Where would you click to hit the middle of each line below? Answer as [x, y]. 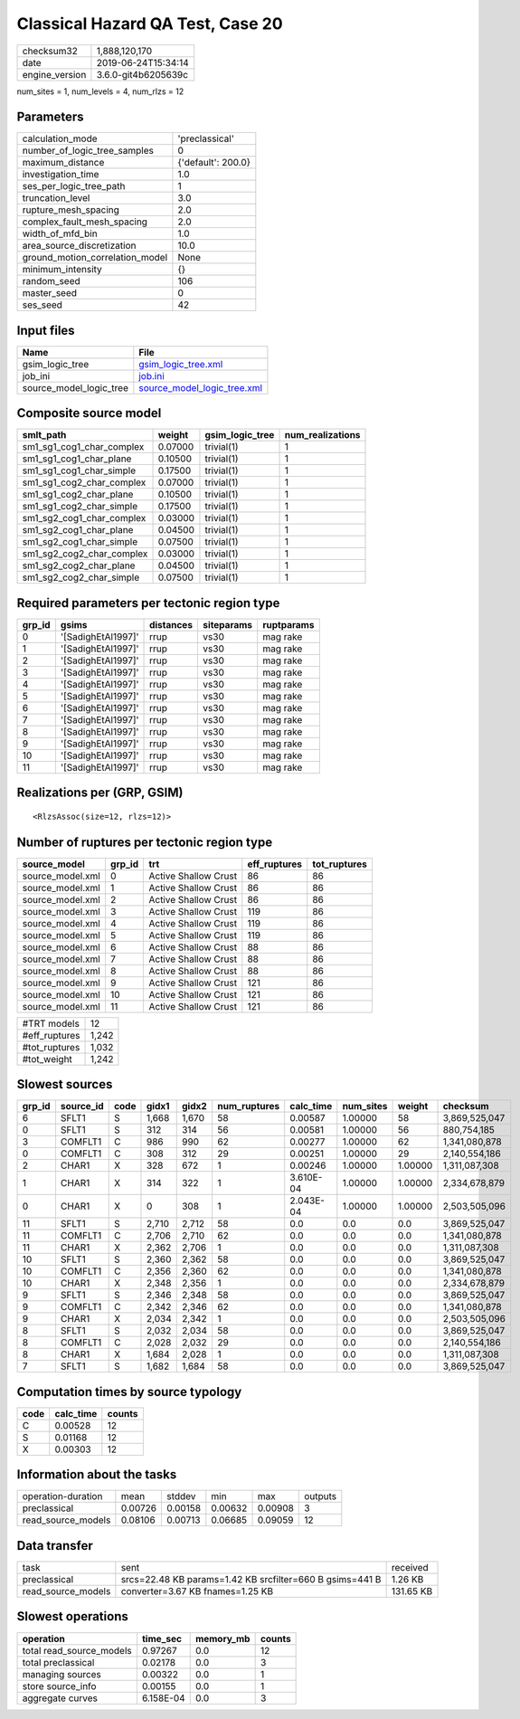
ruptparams [288, 625]
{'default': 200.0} [214, 163]
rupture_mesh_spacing [71, 210]
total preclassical [58, 1662]
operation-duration [62, 1496]
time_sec [162, 1638]
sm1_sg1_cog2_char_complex [84, 482]
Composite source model [89, 413]
